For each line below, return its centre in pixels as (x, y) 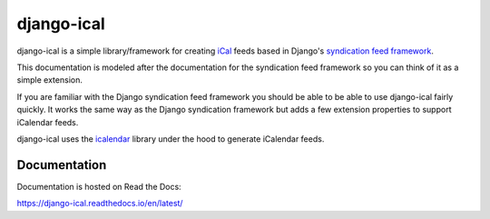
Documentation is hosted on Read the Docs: (99, 186)
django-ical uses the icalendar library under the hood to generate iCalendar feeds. (171, 139)
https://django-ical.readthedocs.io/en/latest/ (100, 204)
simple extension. (50, 80)
